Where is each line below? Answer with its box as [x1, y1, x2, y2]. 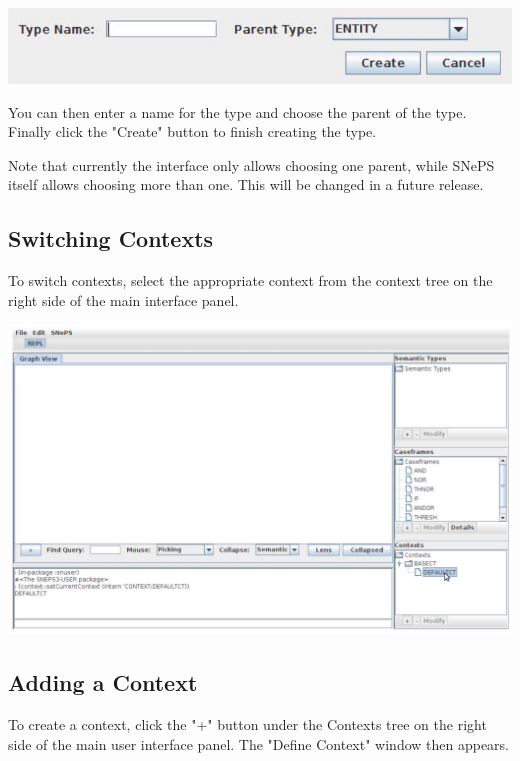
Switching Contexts [8, 223, 214, 254]
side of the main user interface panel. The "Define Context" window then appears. [8, 733, 510, 754]
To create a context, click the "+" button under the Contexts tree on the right [8, 714, 487, 735]
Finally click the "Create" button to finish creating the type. [8, 121, 377, 142]
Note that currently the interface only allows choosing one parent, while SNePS [8, 154, 495, 175]
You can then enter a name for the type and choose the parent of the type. [8, 101, 467, 122]
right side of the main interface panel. [8, 289, 239, 310]
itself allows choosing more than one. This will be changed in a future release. [8, 174, 484, 195]
